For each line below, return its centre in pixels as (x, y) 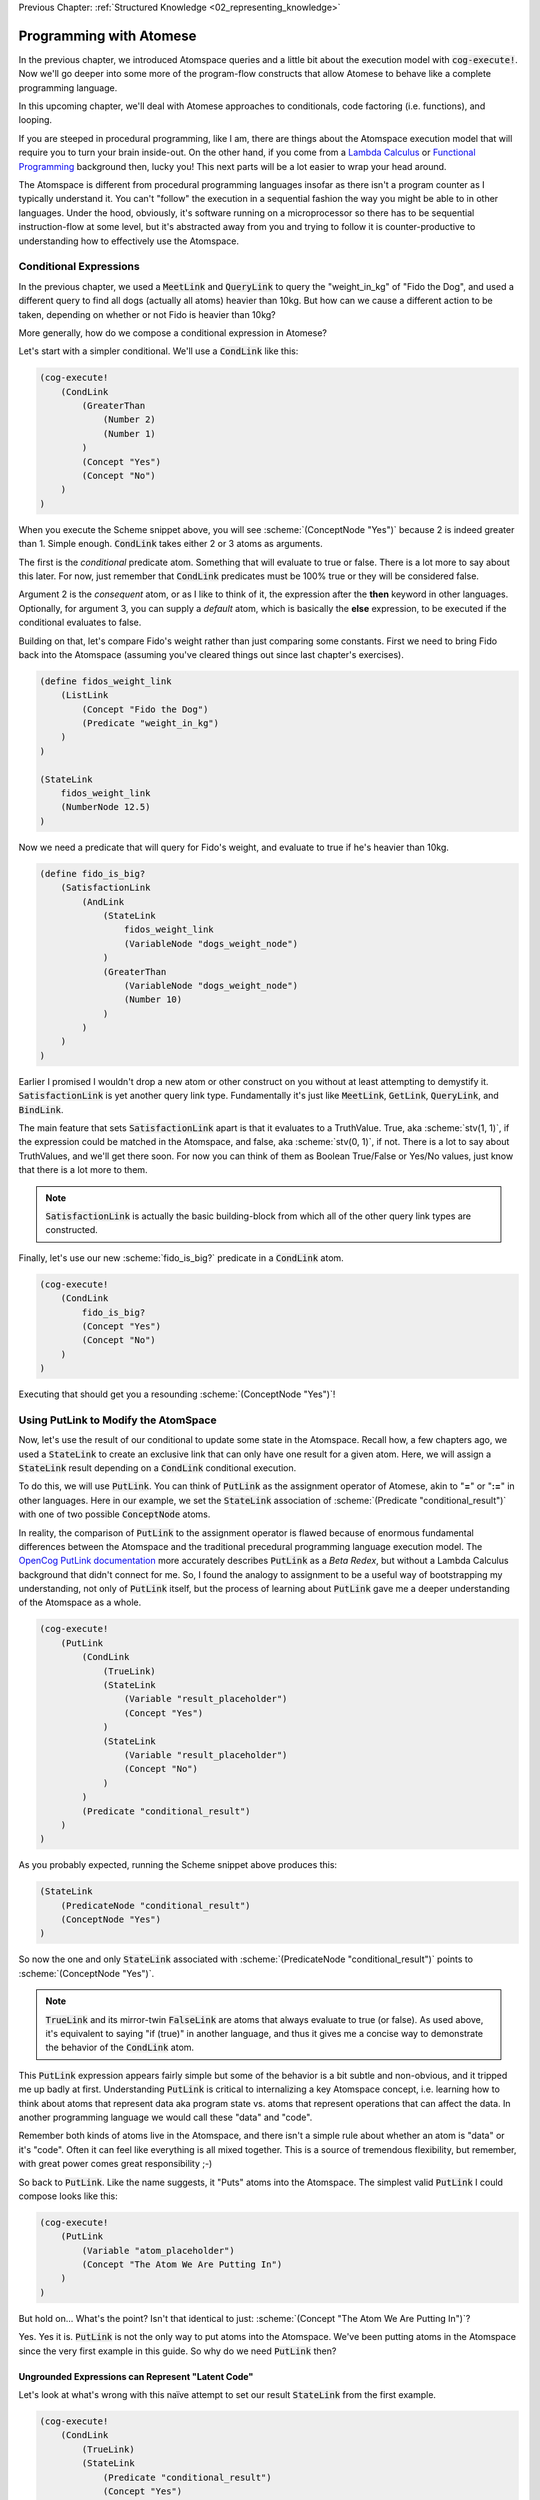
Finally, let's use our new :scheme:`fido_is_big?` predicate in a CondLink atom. (181, 1257)
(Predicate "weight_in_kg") (150, 723)
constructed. (72, 1230)
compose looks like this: (68, 2196)
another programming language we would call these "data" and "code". (165, 2117)
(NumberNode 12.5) (105, 807)
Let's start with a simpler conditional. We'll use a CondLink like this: (158, 351)
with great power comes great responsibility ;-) (115, 2164)
